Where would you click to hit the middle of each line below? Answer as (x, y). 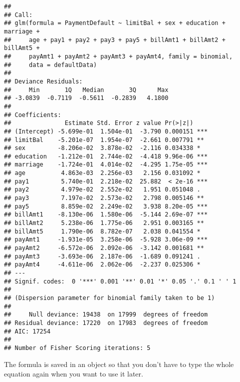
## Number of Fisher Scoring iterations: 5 (77, 348)
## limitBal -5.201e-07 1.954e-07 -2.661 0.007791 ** (104, 140)
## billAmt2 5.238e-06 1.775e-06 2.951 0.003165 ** (104, 223)
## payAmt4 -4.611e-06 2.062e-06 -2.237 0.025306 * (102, 265)
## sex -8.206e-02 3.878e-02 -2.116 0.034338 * (102, 148)
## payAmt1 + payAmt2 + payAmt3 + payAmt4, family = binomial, (119, 56)
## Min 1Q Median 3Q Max (86, 90)
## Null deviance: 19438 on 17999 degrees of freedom (106, 315)
